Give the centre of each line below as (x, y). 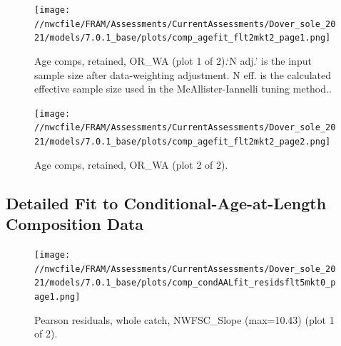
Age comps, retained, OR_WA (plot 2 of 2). (131, 164)
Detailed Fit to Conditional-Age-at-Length (166, 203)
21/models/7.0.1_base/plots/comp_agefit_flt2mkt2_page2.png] (183, 142)
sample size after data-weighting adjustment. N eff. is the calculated (183, 74)
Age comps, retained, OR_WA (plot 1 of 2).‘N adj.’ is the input (173, 60)
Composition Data (75, 224)
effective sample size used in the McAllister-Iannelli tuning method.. (183, 89)
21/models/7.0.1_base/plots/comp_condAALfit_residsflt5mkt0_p (185, 283)
